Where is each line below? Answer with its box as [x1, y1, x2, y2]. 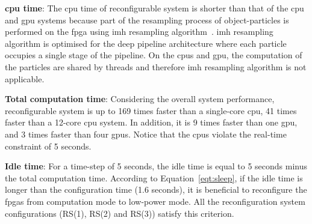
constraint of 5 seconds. [5, 139, 92, 152]
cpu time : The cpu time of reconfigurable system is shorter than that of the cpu [5, 2, 304, 14]
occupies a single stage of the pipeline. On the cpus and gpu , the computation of [5, 49, 302, 61]
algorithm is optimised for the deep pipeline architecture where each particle [5, 37, 287, 49]
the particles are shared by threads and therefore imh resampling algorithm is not [5, 60, 307, 73]
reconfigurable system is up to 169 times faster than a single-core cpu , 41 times [5, 104, 297, 117]
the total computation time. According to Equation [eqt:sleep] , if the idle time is [5, 171, 303, 184]
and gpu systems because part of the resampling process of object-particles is [5, 13, 289, 26]
